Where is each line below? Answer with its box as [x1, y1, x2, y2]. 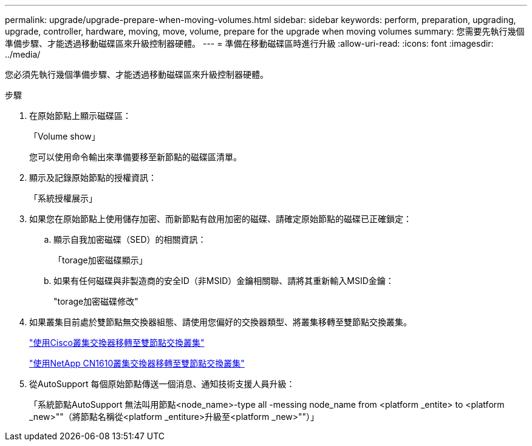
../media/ [5, 49, 41, 59]
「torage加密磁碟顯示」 [53, 255, 148, 265]
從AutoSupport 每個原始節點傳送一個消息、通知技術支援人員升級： [29, 379, 295, 389]
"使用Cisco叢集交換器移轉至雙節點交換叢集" [29, 337, 205, 348]
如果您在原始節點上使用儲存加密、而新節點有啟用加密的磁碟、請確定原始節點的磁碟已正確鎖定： [29, 214, 412, 224]
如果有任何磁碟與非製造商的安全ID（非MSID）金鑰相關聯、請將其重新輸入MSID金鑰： [53, 275, 394, 286]
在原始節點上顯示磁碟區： [29, 110, 131, 121]
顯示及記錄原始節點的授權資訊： [29, 172, 157, 183]
